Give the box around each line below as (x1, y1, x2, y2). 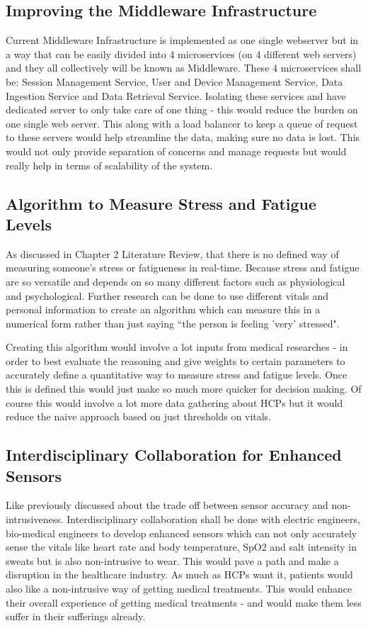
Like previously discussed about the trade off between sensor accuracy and (6, 498, 328, 512)
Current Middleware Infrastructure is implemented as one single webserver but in (6, 33, 359, 47)
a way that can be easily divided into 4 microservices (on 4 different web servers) (6, 46, 357, 61)
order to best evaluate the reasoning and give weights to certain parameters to (6, 353, 345, 368)
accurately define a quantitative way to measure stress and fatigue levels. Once (6, 367, 347, 382)
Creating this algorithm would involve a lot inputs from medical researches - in (6, 340, 348, 354)
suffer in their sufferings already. (6, 609, 146, 624)
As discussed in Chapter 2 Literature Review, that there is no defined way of (6, 246, 339, 261)
